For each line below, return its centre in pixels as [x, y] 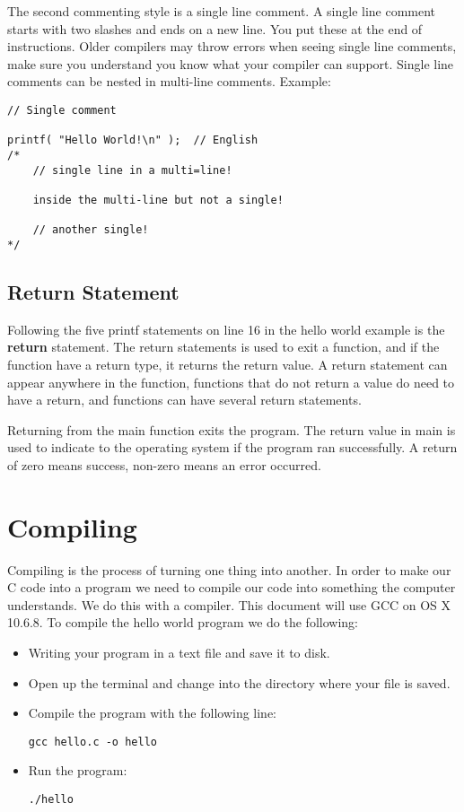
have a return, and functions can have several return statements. [184, 400]
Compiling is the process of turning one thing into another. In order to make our [229, 569]
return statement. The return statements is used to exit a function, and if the [223, 347]
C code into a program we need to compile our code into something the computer [232, 587]
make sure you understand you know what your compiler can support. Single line [231, 63]
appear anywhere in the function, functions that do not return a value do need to [231, 382]
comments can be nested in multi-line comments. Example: [169, 81]
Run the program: [78, 770]
